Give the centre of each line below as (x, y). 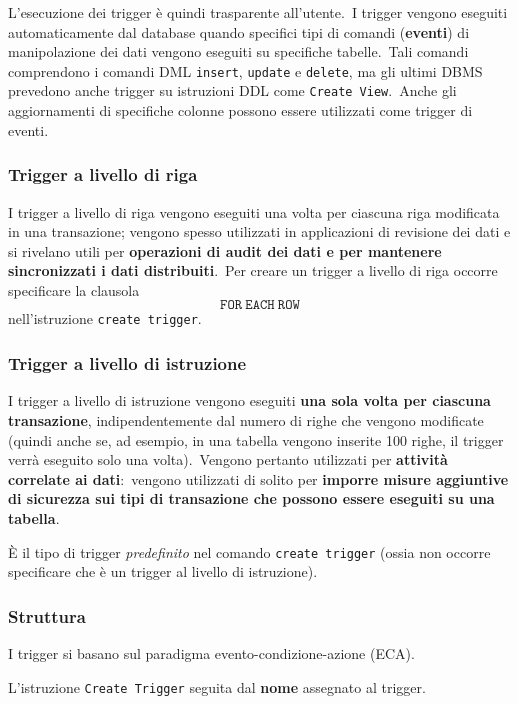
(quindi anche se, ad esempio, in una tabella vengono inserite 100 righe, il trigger (256, 439)
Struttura (47, 615)
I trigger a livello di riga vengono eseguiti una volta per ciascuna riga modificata (254, 211)
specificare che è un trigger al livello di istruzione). (163, 571)
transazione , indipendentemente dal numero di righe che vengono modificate (246, 419)
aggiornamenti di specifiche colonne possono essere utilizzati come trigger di (240, 110)
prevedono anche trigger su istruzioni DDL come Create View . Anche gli (232, 90)
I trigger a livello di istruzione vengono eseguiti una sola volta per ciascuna (249, 400)
